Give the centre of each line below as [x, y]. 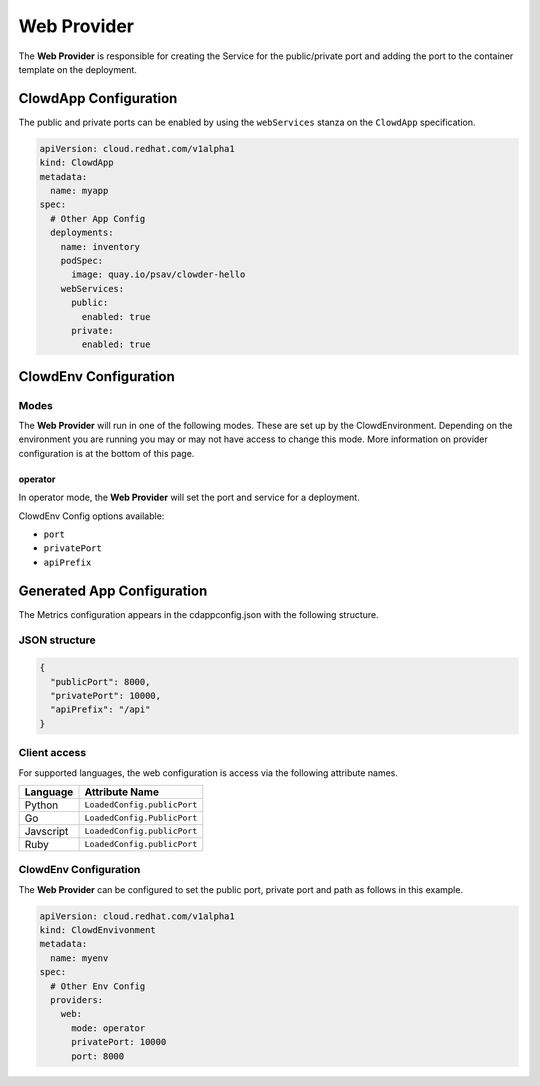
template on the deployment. [77, 69]
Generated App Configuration [113, 590]
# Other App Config [98, 218]
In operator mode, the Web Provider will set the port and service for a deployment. [189, 497]
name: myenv [79, 958]
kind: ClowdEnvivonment [98, 930]
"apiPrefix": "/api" [100, 709]
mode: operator [108, 1028]
